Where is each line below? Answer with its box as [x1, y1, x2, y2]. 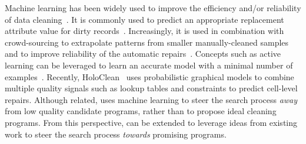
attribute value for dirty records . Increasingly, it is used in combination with [5, 25, 284, 37]
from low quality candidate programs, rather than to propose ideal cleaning [5, 105, 277, 117]
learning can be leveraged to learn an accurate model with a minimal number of [5, 59, 293, 71]
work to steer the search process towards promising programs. [5, 128, 227, 140]
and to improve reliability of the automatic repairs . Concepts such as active [5, 47, 281, 60]
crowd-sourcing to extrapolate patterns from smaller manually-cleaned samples [5, 36, 289, 48]
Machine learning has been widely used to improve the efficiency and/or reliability [5, 2, 301, 13]
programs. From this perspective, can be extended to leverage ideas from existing [5, 116, 298, 128]
